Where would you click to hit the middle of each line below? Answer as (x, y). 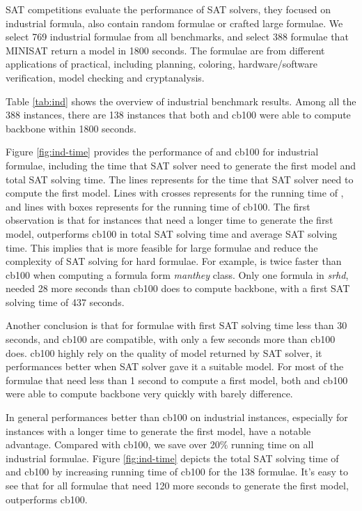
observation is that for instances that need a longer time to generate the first (170, 220)
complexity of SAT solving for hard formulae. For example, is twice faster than (174, 261)
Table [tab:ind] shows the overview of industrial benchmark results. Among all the (181, 101)
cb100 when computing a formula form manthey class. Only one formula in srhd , (177, 274)
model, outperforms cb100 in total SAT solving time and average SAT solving (172, 233)
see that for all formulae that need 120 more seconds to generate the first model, (177, 485)
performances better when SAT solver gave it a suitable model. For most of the (175, 366)
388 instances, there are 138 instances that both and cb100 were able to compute (178, 115)
